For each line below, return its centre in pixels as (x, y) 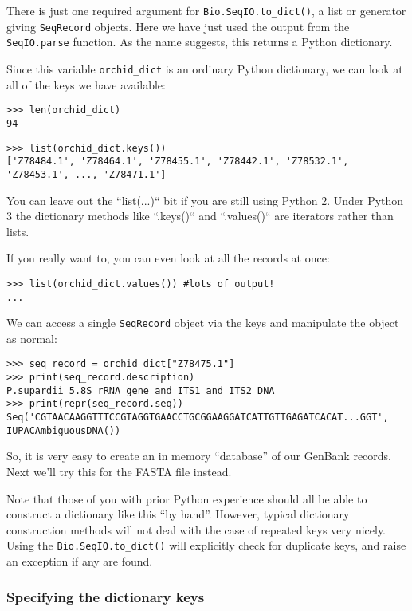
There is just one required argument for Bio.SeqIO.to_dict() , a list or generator (206, 10)
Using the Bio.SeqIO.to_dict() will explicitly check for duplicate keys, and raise (206, 545)
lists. (18, 231)
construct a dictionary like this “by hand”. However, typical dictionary (178, 514)
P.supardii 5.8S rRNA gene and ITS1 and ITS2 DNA (141, 390)
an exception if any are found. (80, 561)
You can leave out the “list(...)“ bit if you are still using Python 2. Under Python (205, 200)
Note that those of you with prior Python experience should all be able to (187, 498)
